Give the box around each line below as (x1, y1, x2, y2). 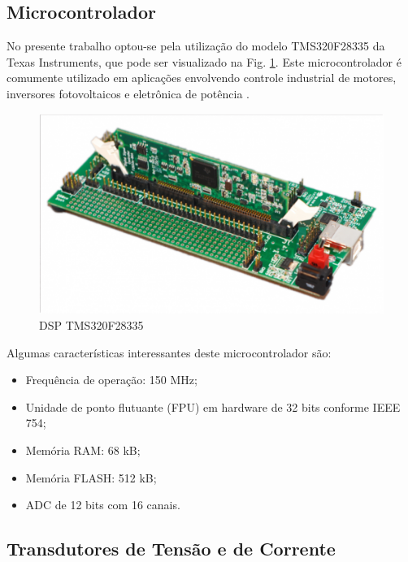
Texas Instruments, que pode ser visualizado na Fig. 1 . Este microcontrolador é (7, 53, 401, 70)
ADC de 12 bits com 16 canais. (25, 496, 180, 513)
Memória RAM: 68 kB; (25, 441, 141, 458)
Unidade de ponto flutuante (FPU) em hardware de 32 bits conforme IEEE (25, 398, 401, 415)
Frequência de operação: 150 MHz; (25, 371, 197, 388)
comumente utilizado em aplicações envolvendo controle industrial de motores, (7, 69, 397, 86)
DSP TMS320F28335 (39, 316, 144, 333)
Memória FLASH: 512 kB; (25, 469, 157, 486)
